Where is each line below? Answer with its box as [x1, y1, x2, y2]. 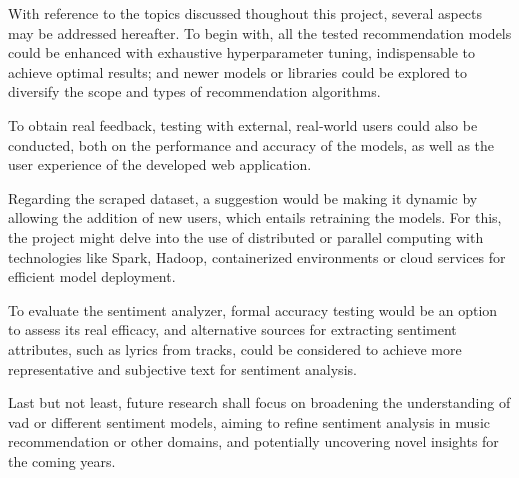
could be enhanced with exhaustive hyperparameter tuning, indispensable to [8, 42, 476, 63]
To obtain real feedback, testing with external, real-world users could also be [8, 114, 478, 135]
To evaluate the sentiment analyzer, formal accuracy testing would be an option [8, 299, 498, 320]
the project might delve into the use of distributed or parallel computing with [8, 226, 484, 247]
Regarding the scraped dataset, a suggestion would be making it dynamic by [8, 187, 478, 208]
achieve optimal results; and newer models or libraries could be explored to [8, 61, 468, 82]
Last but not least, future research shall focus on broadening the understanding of [8, 392, 511, 413]
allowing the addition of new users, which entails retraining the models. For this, [8, 207, 502, 228]
